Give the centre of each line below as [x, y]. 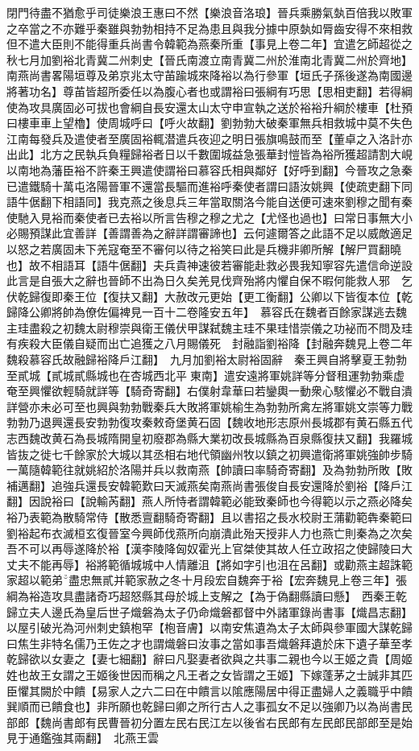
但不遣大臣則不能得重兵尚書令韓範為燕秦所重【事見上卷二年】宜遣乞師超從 [204, 44]
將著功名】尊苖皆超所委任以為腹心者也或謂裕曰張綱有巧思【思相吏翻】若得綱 [209, 91]
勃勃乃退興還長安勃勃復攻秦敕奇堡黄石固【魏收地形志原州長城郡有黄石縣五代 [209, 422]
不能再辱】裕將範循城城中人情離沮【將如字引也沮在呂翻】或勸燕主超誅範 [220, 564]
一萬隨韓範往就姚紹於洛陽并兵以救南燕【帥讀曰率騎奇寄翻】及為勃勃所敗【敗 [209, 470]
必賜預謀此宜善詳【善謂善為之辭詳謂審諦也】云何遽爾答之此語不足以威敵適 [204, 233]
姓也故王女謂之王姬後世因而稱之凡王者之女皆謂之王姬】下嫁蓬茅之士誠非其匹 [209, 674]
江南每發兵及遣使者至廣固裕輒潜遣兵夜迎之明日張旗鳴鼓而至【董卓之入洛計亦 [209, 138]
